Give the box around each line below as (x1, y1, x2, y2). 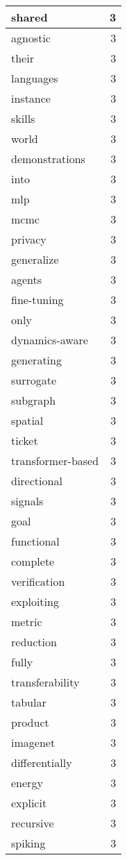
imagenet (11, 734, 56, 750)
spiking (11, 835, 46, 851)
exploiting (11, 593, 59, 609)
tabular (11, 694, 46, 710)
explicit (11, 795, 47, 811)
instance (11, 90, 51, 106)
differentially (11, 754, 72, 770)
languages (11, 70, 58, 86)
